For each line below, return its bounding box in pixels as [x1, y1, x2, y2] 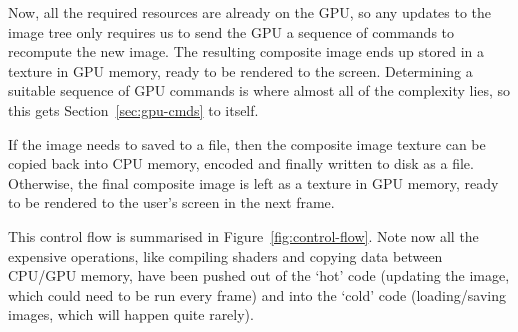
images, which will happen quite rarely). [8, 304, 254, 325]
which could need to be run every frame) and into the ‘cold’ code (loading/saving [8, 284, 506, 305]
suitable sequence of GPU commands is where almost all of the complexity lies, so [8, 80, 511, 101]
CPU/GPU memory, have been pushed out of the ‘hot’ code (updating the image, [8, 265, 510, 286]
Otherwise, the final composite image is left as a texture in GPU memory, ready [8, 172, 499, 193]
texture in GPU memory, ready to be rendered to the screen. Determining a [8, 60, 473, 81]
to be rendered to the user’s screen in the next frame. [8, 192, 335, 213]
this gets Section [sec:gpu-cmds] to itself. [8, 99, 259, 120]
